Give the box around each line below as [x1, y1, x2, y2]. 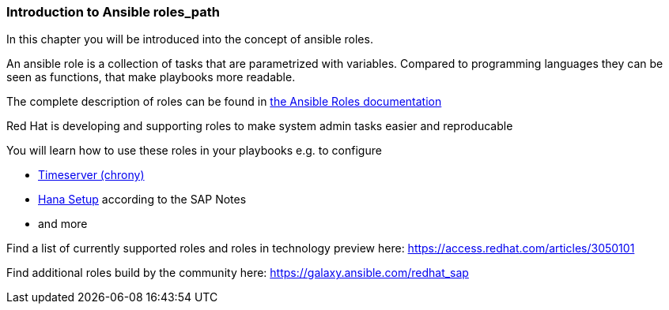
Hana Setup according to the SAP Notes [38, 192, 247, 207]
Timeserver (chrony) [38, 168, 145, 182]
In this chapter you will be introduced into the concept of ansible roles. [6, 32, 373, 47]
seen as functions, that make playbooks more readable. [6, 70, 296, 84]
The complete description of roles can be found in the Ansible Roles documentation [6, 95, 442, 109]
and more [38, 217, 88, 231]
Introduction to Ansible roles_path [6, 4, 220, 20]
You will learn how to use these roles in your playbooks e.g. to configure [6, 144, 382, 158]
